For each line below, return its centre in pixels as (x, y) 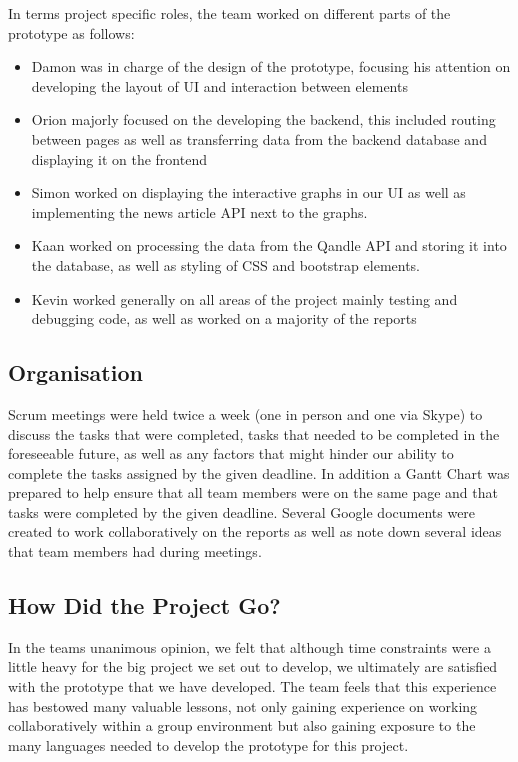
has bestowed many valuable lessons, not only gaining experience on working (243, 705)
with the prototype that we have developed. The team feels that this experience (252, 686)
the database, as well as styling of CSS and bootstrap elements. (226, 264)
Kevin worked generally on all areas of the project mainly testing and (244, 298)
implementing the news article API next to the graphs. (199, 211)
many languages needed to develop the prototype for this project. (208, 744)
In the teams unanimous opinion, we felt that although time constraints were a (249, 646)
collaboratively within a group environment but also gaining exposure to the (242, 725)
